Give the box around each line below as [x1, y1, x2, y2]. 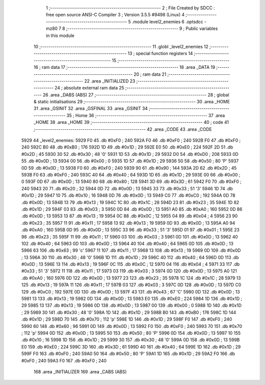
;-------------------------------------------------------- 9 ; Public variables [66, 26, 218, 31]
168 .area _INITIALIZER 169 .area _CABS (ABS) [33, 369, 127, 375]
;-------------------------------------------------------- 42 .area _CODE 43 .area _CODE [33, 126, 212, 132]
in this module [46, 32, 75, 38]
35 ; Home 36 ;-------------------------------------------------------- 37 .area [66, 112, 225, 118]
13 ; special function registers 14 [128, 51, 193, 57]
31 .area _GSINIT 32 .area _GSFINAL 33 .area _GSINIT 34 [33, 106, 148, 112]
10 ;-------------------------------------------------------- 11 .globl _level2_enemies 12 [33, 43, 209, 49]
